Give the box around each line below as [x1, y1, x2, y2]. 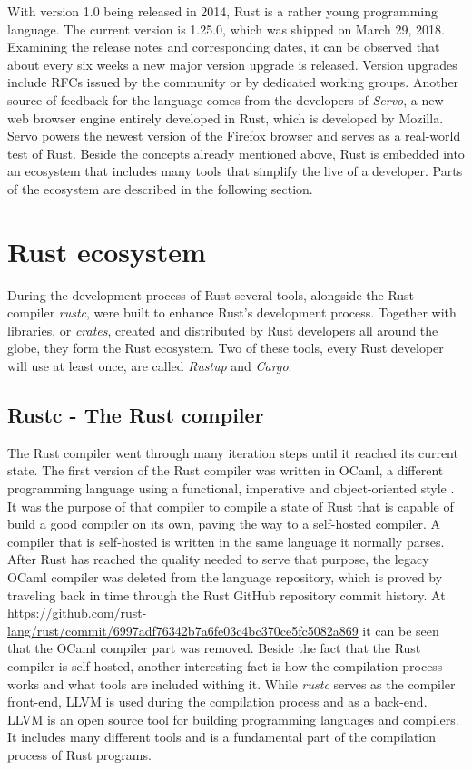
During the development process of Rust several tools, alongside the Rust [7, 285, 415, 304]
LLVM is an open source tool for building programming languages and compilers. [7, 709, 459, 728]
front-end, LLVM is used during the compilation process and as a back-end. [7, 692, 428, 711]
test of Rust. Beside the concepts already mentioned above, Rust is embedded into [7, 143, 465, 162]
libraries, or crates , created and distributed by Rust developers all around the [7, 320, 438, 339]
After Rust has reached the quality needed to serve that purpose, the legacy [7, 550, 429, 569]
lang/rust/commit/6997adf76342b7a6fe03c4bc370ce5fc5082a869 [7, 620, 359, 639]
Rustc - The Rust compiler [7, 401, 264, 429]
